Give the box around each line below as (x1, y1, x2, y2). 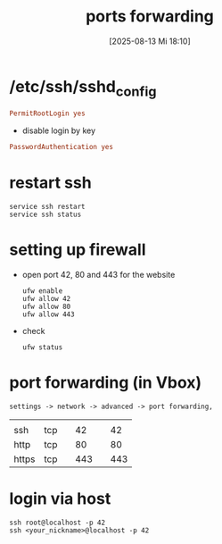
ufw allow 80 (21, 302, 71, 311)
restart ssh (9, 172, 92, 193)
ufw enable (21, 286, 63, 296)
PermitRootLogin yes (9, 109, 86, 118)
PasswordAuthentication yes (9, 143, 114, 152)
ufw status (21, 342, 63, 352)
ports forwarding (86, 6, 214, 27)
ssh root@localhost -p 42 (9, 518, 105, 527)
